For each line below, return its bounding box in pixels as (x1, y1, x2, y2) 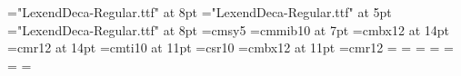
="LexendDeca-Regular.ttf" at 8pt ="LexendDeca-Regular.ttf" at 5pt (7, 3, 392, 21)
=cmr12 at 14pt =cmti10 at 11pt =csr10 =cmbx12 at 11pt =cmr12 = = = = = (7, 38, 454, 57)
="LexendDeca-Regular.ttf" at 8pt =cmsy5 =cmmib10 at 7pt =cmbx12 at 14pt (7, 20, 449, 39)
